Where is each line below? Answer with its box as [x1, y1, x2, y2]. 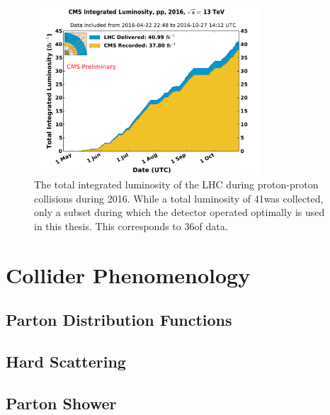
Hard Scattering [6, 351, 126, 373]
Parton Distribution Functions [6, 309, 232, 331]
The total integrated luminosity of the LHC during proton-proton [34, 177, 319, 192]
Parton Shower [6, 392, 117, 414]
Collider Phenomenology [6, 260, 251, 289]
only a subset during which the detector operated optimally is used [34, 205, 325, 220]
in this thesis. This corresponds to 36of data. [34, 218, 228, 233]
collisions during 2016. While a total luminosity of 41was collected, [34, 191, 324, 205]
